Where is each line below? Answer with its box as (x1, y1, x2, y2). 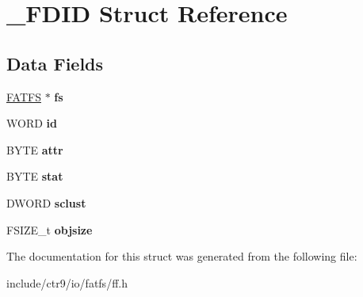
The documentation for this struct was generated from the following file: (6, 248, 357, 265)
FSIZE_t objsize (6, 221, 93, 238)
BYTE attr (6, 141, 63, 158)
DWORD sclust (6, 194, 86, 211)
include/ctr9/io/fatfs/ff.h (6, 274, 128, 291)
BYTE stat (6, 168, 63, 185)
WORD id (6, 115, 57, 131)
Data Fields (6, 51, 104, 75)
